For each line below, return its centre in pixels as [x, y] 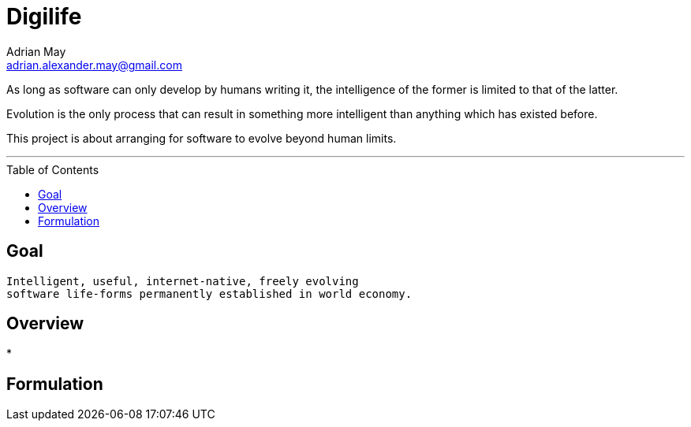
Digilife [44, 17]
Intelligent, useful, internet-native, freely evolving [183, 281]
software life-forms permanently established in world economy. [209, 293]
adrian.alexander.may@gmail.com [94, 65]
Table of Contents [53, 169]
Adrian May [36, 51]
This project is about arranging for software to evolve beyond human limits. [202, 138]
